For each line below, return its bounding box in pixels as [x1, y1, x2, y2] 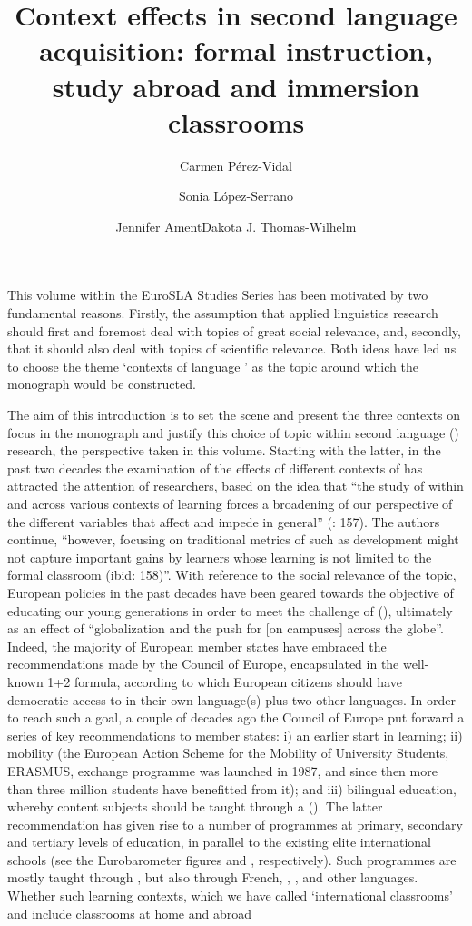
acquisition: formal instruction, [39, 32, 433, 69]
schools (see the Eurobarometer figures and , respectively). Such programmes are [7, 850, 457, 869]
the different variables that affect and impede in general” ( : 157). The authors [7, 512, 440, 531]
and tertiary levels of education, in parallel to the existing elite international [7, 832, 432, 851]
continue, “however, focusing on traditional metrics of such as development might [7, 530, 459, 549]
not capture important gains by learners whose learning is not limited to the [7, 547, 432, 566]
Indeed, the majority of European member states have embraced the [7, 636, 387, 655]
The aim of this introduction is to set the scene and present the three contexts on [7, 405, 461, 424]
